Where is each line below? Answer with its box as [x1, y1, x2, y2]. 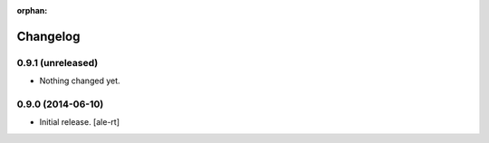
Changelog [16, 28, 81, 44]
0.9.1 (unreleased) [16, 56, 99, 69]
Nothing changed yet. [39, 75, 121, 86]
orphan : [16, 5, 48, 15]
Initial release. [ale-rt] [39, 117, 120, 128]
